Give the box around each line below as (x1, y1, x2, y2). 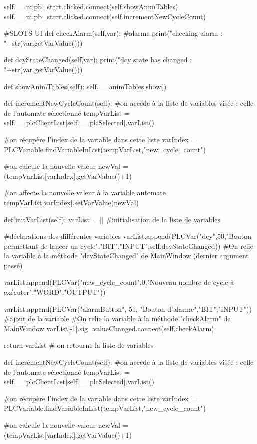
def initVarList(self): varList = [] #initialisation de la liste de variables (4, 214, 221, 224)
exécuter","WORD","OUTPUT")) (4, 287, 106, 297)
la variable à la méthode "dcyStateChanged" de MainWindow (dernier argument (4, 250, 249, 261)
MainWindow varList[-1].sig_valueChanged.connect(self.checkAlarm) (4, 323, 214, 333)
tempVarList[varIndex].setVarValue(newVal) (4, 197, 139, 207)
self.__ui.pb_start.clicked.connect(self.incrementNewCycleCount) (4, 11, 206, 21)
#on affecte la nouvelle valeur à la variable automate (4, 187, 166, 198)
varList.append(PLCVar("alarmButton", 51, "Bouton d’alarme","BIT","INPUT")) (4, 303, 252, 314)
